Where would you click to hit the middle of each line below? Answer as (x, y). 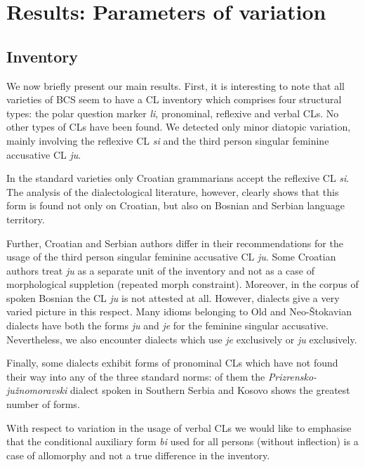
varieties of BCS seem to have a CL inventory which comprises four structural (174, 99)
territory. (26, 219)
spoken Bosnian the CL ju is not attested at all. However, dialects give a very (173, 297)
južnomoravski (37, 390)
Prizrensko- (292, 376)
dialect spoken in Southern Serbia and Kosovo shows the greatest (210, 390)
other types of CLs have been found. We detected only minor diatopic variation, (179, 127)
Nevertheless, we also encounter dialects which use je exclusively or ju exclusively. (182, 339)
